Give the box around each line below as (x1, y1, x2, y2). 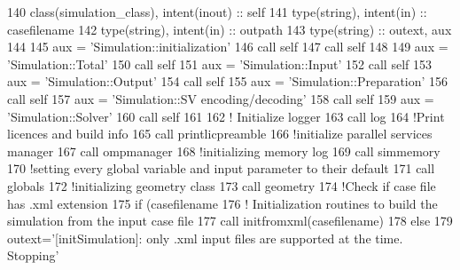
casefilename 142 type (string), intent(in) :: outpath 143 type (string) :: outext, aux (7, 20, 452, 38)
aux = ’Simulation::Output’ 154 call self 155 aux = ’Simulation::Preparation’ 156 (7, 72, 448, 91)
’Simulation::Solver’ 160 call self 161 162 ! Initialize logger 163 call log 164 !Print (7, 107, 445, 125)
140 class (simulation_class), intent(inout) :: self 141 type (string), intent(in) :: (7, 3, 427, 20)
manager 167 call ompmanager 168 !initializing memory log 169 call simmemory (7, 141, 441, 160)
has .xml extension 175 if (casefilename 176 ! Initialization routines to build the (7, 194, 438, 212)
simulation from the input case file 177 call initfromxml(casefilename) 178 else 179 (7, 211, 453, 230)
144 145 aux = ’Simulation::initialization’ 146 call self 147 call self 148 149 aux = (7, 37, 448, 56)
